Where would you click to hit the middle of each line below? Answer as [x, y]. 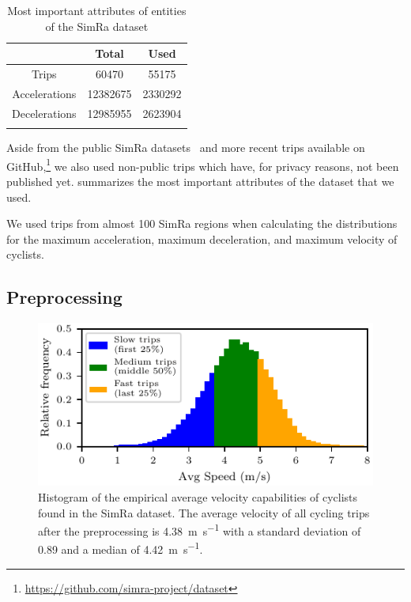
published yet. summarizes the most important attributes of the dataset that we [200, 181]
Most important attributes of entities [97, 10]
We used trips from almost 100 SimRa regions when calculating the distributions [202, 223]
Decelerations [44, 113]
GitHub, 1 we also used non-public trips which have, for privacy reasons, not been [203, 165]
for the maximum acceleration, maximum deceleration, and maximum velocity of [202, 239]
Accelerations [44, 93]
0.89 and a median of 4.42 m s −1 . [121, 548]
